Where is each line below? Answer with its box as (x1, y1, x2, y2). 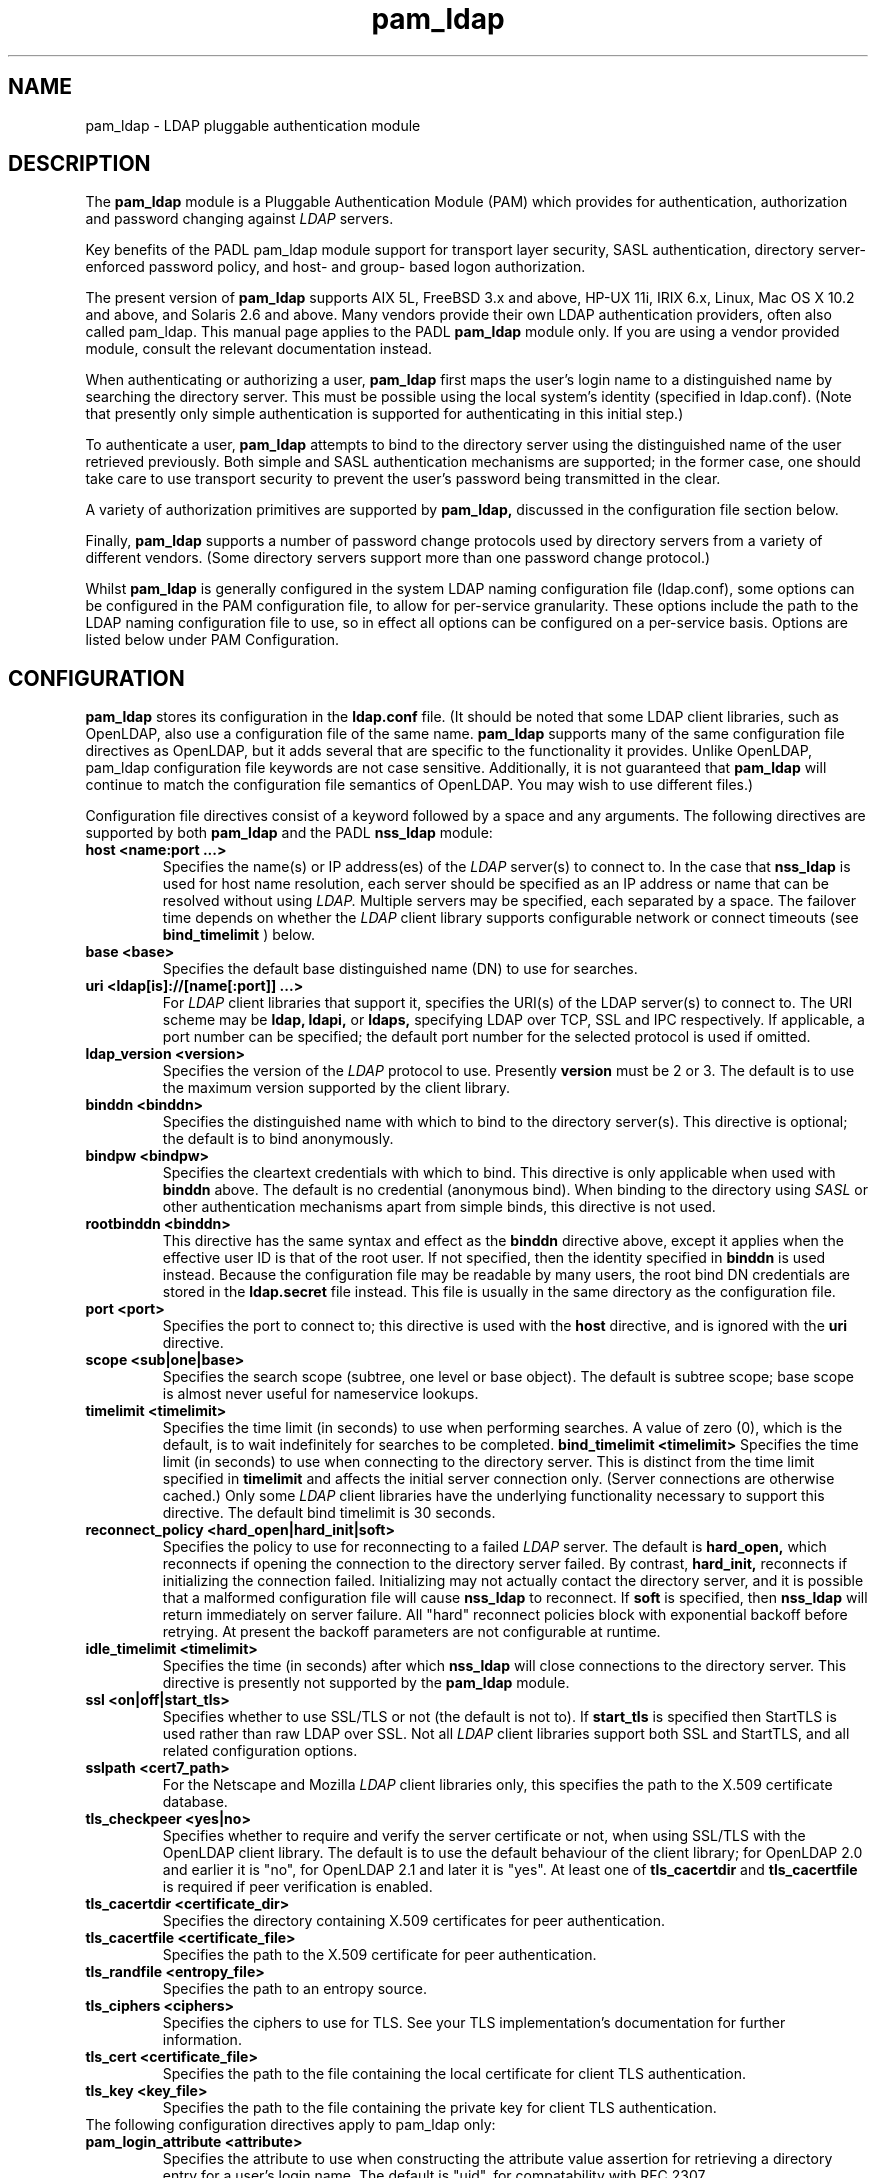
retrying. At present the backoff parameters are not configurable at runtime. (162, 1623, 661, 1641)
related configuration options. (162, 1742, 358, 1760)
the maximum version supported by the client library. (162, 1079, 510, 1097)
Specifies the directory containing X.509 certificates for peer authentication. (162, 1912, 666, 1930)
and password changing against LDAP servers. (85, 210, 394, 228)
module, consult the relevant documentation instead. (85, 340, 433, 358)
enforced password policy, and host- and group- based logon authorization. (85, 258, 586, 276)
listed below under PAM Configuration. (85, 631, 340, 649)
